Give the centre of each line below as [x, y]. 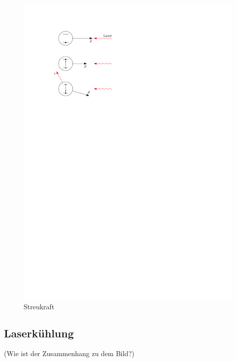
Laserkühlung [39, 333]
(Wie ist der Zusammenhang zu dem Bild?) [69, 353]
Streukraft [39, 306]
